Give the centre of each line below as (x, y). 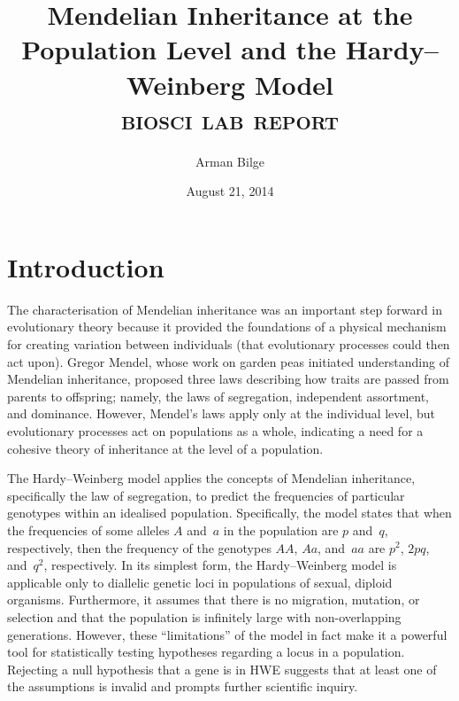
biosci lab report (230, 118)
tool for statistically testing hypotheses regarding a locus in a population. (206, 652)
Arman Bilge (229, 161)
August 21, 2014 (230, 191)
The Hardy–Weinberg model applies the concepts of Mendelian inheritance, (211, 478)
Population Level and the (179, 49)
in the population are (281, 530)
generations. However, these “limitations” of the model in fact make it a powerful (227, 634)
